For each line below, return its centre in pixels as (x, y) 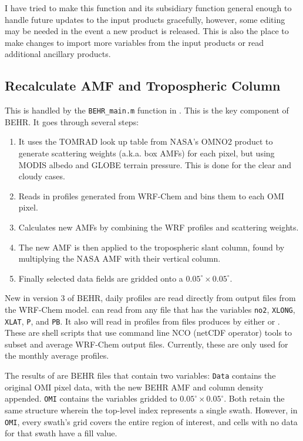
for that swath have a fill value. (61, 433)
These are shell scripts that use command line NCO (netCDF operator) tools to (149, 333)
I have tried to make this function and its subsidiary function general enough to (148, 8)
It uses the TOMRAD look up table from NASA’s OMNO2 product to (146, 141)
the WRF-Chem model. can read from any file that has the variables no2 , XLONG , (150, 309)
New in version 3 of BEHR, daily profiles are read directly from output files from (150, 298)
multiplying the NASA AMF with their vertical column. (119, 258)
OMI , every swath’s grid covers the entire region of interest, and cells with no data (151, 421)
